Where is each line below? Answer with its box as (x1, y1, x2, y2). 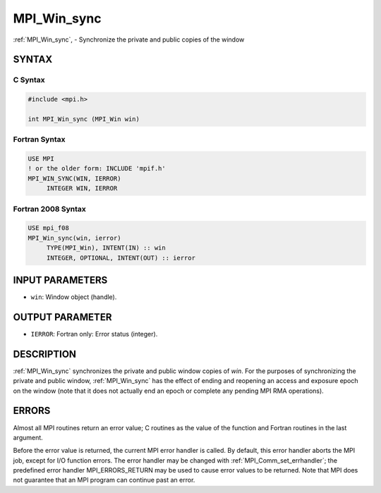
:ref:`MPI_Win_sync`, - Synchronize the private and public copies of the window (13, 35, 245, 44)
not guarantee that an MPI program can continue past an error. (13, 476, 195, 485)
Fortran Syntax (13, 135, 66, 145)
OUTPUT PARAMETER (13, 311, 112, 323)
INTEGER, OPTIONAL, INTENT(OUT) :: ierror (46, 254, 195, 262)
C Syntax (13, 75, 45, 85)
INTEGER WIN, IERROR (46, 184, 118, 193)
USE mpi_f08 (28, 224, 70, 232)
